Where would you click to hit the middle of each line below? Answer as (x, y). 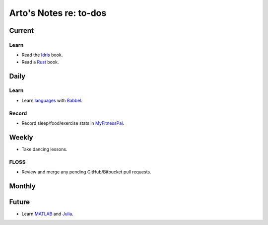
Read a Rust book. (40, 62)
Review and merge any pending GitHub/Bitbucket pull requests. (86, 172)
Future (20, 202)
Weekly (21, 137)
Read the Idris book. (42, 55)
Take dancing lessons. (44, 149)
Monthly (22, 186)
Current (22, 31)
